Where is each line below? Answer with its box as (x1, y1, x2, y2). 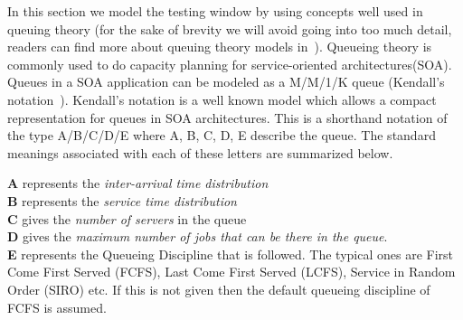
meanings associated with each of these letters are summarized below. (7, 143, 393, 162)
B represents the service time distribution (7, 191, 237, 210)
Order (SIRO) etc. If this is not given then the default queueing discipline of (7, 279, 430, 298)
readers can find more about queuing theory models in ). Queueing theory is (7, 37, 432, 56)
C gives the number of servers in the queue (7, 209, 247, 228)
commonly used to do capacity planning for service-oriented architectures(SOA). (7, 54, 452, 73)
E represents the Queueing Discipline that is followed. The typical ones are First (7, 244, 454, 263)
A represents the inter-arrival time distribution (7, 174, 269, 193)
